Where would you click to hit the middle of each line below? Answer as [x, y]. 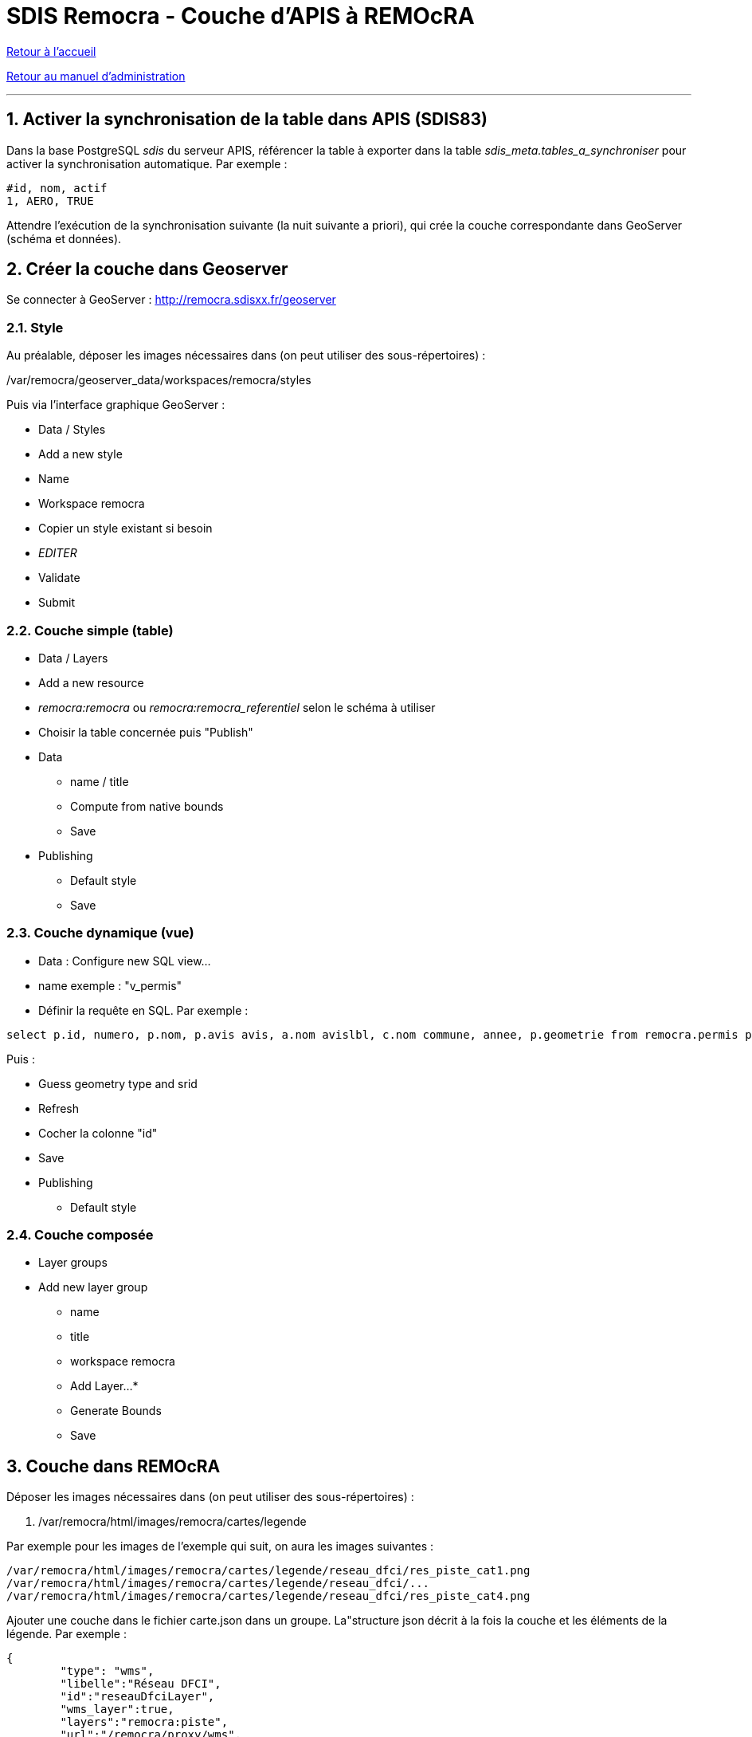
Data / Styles [72, 430]
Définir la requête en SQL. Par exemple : [143, 1010]
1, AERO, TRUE [50, 200]
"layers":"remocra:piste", [144, 1722]
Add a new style [80, 454]
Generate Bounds [116, 1411]
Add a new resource [91, 682]
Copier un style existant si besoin [125, 529]
